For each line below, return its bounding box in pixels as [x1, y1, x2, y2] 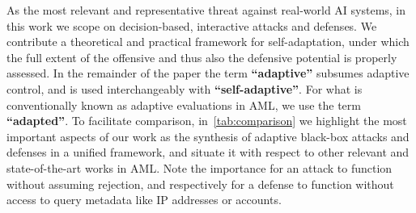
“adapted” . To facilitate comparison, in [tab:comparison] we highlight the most [6, 112, 407, 129]
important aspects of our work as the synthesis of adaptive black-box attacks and [6, 127, 410, 144]
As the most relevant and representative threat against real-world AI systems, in [6, 2, 406, 18]
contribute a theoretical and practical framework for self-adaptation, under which [6, 33, 410, 50]
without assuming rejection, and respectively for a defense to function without [6, 175, 394, 192]
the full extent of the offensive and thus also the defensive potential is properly [6, 48, 397, 65]
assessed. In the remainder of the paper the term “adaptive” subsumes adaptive [6, 65, 410, 81]
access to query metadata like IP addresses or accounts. [6, 191, 282, 208]
